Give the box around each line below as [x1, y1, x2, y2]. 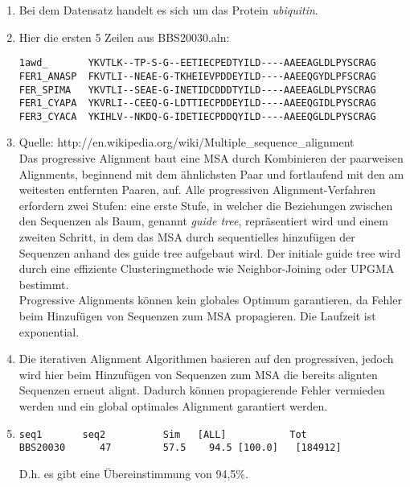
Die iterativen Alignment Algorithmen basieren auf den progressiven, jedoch [18, 350, 394, 367]
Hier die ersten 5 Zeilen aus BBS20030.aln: [18, 28, 230, 45]
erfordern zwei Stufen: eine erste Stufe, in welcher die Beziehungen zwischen [18, 196, 393, 213]
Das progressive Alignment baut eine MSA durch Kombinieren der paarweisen [18, 150, 404, 167]
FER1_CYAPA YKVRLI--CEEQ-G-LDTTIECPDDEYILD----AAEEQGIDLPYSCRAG [18, 97, 376, 109]
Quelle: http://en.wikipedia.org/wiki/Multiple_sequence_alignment [18, 134, 355, 151]
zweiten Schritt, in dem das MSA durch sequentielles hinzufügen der [18, 229, 355, 246]
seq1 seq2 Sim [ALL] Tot [18, 428, 307, 440]
